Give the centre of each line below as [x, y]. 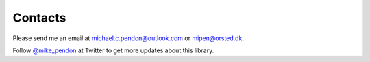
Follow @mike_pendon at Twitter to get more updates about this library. [113, 50]
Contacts [39, 18]
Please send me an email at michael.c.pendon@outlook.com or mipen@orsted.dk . [128, 38]
